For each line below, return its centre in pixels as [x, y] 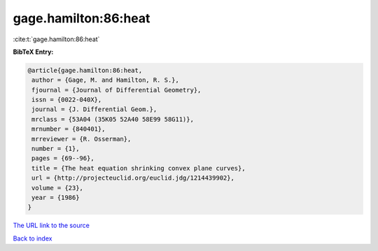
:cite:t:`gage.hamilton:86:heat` [56, 39]
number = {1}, [56, 149]
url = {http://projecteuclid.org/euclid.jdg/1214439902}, [133, 178]
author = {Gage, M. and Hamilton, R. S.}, [106, 80]
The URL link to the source [51, 225]
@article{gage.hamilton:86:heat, [85, 70]
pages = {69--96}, [63, 158]
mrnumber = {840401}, [69, 129]
